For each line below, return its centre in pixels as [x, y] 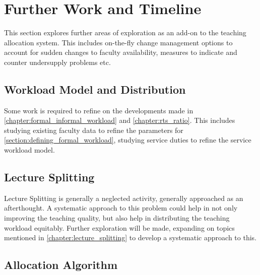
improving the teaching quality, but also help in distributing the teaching [117, 218]
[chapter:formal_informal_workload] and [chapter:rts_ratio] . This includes [120, 120]
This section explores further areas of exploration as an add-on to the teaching [125, 32]
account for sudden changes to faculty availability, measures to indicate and [121, 52]
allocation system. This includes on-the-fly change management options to [118, 42]
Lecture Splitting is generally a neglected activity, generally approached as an [124, 198]
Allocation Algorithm [61, 265]
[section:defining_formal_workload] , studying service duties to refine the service [128, 140]
